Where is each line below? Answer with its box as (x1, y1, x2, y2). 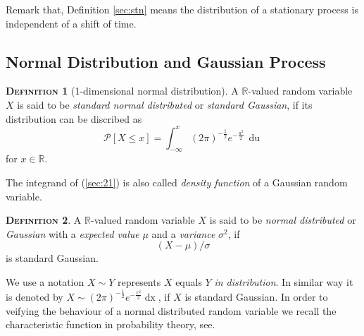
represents (117, 275, 161, 289)
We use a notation (6, 275, 84, 289)
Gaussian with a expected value (6, 226, 139, 241)
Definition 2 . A (6, 212, 82, 227)
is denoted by (6, 289, 63, 304)
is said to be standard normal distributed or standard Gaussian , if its (17, 97, 313, 112)
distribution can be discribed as (6, 111, 142, 126)
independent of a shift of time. (6, 16, 137, 30)
